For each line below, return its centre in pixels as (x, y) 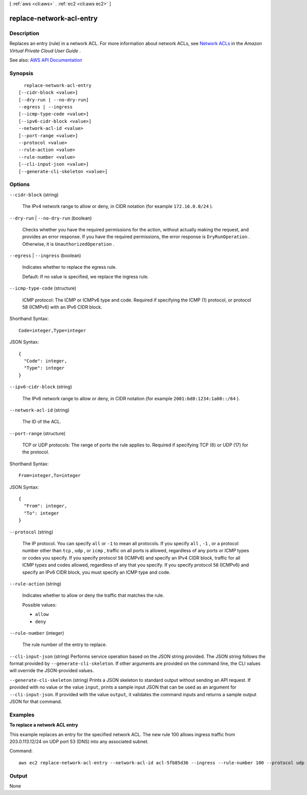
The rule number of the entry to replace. (64, 644)
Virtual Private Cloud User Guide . (45, 51)
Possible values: (39, 605)
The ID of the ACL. (42, 422)
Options (20, 184)
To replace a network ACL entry (44, 725)
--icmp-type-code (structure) (43, 288)
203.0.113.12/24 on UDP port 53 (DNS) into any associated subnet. (79, 741)
